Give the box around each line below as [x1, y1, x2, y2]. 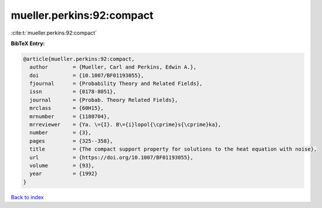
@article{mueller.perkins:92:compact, [23, 56, 135, 62]
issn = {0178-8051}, [29, 88, 117, 95]
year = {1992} [29, 171, 98, 177]
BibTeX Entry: [11, 40, 45, 47]
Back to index [11, 193, 44, 200]
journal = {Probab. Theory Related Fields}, [29, 97, 178, 103]
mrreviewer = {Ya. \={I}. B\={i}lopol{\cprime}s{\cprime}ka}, [29, 121, 222, 128]
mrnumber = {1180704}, [29, 113, 110, 120]
